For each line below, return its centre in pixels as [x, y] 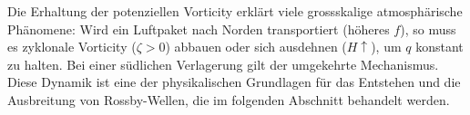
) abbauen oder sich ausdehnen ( [256, 47]
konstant [439, 47]
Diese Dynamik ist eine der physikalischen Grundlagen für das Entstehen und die [234, 82]
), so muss [428, 29]
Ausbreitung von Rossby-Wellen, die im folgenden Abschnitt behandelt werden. [229, 99]
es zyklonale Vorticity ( [72, 47]
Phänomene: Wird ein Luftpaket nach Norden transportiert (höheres [199, 29]
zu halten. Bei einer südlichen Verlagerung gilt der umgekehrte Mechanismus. [223, 64]
